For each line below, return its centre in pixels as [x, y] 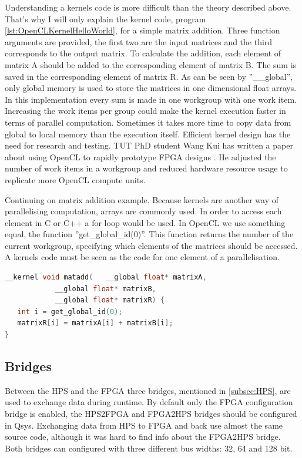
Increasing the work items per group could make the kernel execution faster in [145, 111]
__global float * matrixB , [105, 289]
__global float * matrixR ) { [110, 300]
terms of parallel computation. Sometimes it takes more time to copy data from [148, 122]
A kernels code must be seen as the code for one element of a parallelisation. [142, 257]
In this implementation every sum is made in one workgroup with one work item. [151, 99]
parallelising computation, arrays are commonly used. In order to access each [143, 211]
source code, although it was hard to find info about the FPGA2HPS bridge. [143, 437]
